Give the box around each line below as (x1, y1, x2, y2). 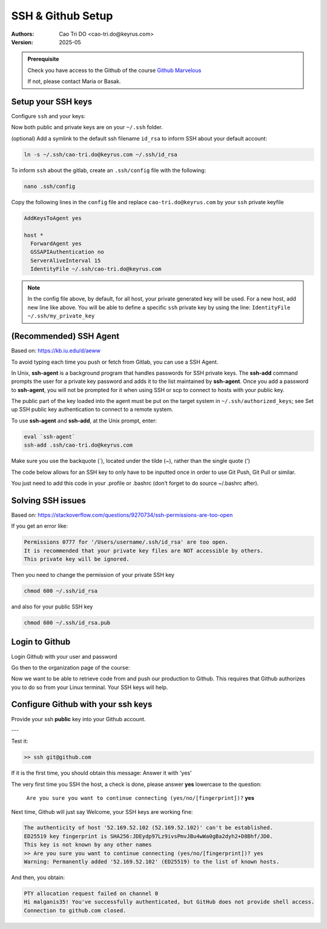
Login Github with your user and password (11, 653, 117, 660)
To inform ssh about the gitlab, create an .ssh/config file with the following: (11, 167, 206, 174)
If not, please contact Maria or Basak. (27, 78, 121, 85)
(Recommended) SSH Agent (11, 331, 120, 342)
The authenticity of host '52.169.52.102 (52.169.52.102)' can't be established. (24, 824, 274, 831)
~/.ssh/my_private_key (27, 313, 95, 319)
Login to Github (11, 637, 71, 647)
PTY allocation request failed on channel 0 (24, 890, 159, 897)
